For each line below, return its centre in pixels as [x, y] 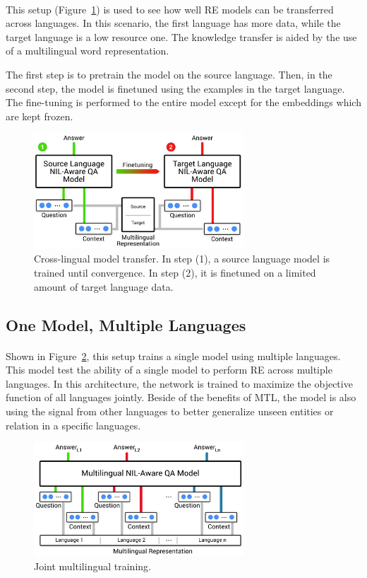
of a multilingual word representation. [88, 51]
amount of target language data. [104, 286]
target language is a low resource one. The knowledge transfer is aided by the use [181, 36]
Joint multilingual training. [92, 566]
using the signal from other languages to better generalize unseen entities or [170, 411]
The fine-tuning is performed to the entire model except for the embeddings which [183, 102]
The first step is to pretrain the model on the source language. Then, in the [169, 74]
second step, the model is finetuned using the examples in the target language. [175, 88]
